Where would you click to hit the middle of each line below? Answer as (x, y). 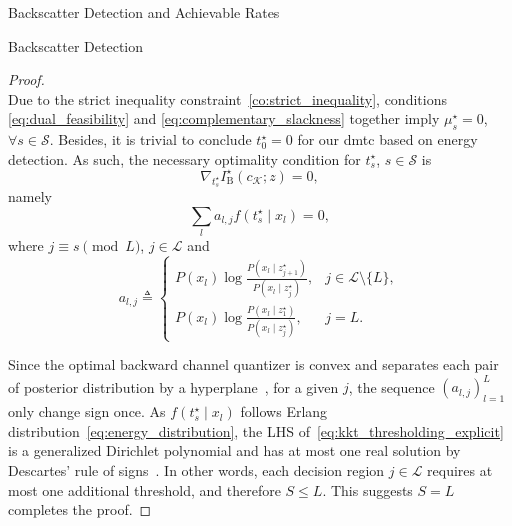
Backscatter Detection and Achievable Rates (144, 12)
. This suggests (367, 489)
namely (30, 196)
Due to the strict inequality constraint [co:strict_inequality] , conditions (227, 98)
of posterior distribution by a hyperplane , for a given (173, 386)
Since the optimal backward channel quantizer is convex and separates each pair (253, 364)
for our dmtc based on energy (387, 139)
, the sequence (391, 386)
